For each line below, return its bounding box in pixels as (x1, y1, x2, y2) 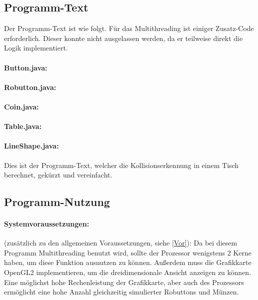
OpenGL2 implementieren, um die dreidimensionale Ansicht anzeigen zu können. (4, 267, 251, 277)
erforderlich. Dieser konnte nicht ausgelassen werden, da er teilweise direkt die (4, 32, 243, 43)
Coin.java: (4, 101, 39, 111)
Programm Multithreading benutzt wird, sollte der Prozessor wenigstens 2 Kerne (4, 247, 251, 257)
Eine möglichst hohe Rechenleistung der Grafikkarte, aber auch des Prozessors (4, 276, 244, 287)
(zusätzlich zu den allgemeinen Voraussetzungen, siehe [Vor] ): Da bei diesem (4, 237, 237, 248)
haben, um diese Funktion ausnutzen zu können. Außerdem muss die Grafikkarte (4, 257, 251, 267)
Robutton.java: (4, 81, 56, 92)
